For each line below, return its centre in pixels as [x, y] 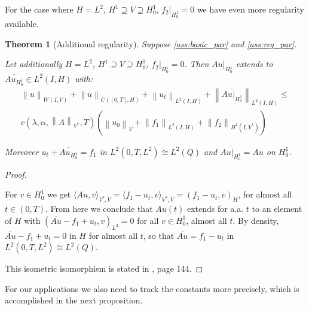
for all [148, 220]
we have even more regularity [250, 9]
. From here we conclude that [99, 209]
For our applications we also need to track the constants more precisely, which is [152, 288]
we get [59, 194]
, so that [159, 235]
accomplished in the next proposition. [74, 300]
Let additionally [34, 64]
